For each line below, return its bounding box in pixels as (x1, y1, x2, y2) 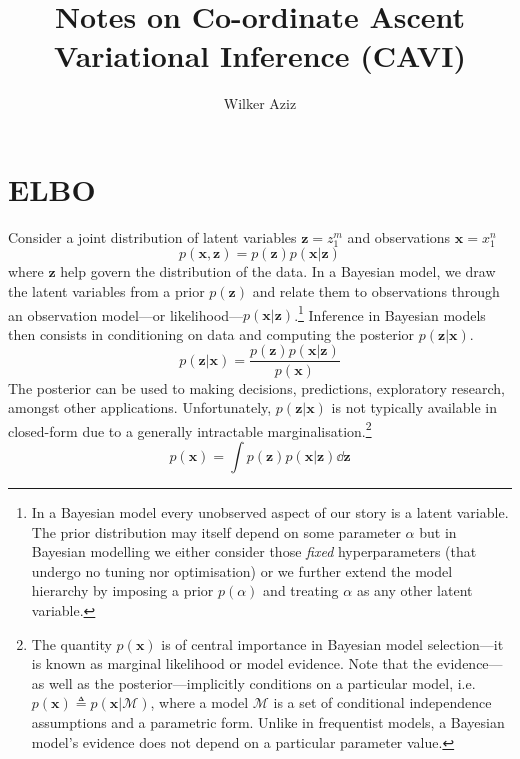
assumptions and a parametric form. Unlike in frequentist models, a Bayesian (31, 711, 505, 732)
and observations (347, 226, 451, 247)
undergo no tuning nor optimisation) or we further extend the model (31, 560, 453, 581)
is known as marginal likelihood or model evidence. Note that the (31, 653, 433, 674)
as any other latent (356, 580, 473, 601)
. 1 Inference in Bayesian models (294, 301, 486, 325)
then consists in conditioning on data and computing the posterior (8, 323, 415, 344)
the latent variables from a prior (8, 281, 205, 302)
